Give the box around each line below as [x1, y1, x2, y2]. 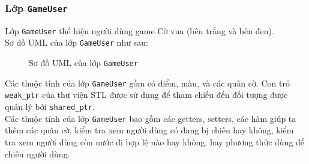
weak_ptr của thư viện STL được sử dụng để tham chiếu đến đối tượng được [5, 88, 288, 101]
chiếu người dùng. [5, 147, 70, 160]
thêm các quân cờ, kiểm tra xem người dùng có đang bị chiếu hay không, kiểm [5, 124, 294, 136]
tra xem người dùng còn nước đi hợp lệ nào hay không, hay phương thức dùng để [5, 135, 305, 148]
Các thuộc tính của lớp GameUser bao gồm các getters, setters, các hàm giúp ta [5, 112, 296, 124]
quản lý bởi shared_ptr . [5, 100, 95, 113]
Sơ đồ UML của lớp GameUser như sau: [5, 36, 148, 49]
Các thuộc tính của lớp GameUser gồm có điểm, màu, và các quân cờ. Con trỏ [5, 76, 290, 89]
